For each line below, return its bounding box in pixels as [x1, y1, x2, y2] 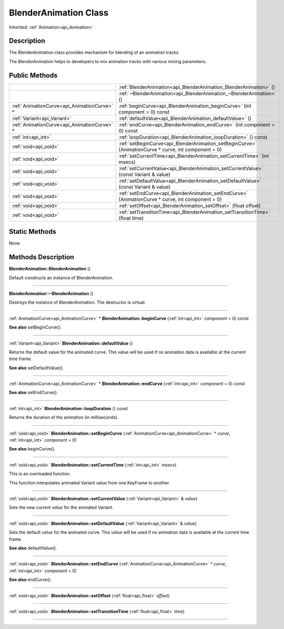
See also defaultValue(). [9, 545, 58, 551]
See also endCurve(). [9, 577, 52, 582]
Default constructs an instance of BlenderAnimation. [9, 275, 113, 281]
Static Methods [9, 228, 57, 236]
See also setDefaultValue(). [9, 364, 64, 371]
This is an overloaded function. [9, 471, 71, 477]
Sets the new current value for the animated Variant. [9, 505, 113, 511]
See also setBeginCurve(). [9, 324, 62, 330]
